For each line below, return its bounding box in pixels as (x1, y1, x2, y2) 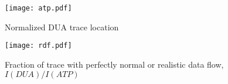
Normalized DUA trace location (5, 20, 119, 33)
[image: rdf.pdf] (5, 41, 72, 50)
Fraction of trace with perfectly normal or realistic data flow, (5, 58, 224, 70)
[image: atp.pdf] (5, 4, 72, 12)
